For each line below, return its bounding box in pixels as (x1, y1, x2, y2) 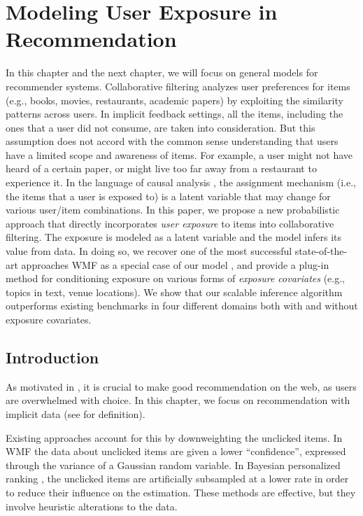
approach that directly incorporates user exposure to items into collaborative (6, 216, 334, 230)
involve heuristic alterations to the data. (6, 498, 178, 513)
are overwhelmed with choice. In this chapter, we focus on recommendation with (6, 393, 350, 407)
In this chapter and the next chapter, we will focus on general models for (6, 65, 318, 80)
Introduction (6, 346, 99, 368)
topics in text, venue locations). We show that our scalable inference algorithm (6, 284, 343, 299)
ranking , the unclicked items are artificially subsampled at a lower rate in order (6, 471, 349, 486)
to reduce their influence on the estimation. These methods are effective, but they (6, 484, 356, 499)
